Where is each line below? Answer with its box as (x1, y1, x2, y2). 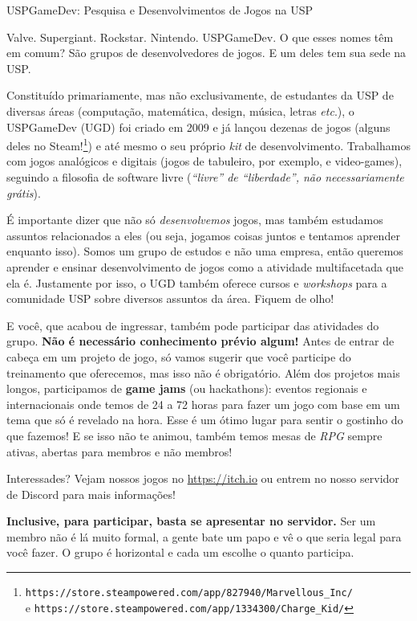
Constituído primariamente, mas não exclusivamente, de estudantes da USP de (6, 87, 394, 104)
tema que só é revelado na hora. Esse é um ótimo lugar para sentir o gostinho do (6, 411, 403, 428)
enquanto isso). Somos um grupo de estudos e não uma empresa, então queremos (6, 243, 403, 259)
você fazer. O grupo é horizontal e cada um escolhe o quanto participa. (6, 544, 354, 561)
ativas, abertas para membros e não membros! (6, 443, 233, 460)
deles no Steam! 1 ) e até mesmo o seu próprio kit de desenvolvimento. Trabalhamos (6, 135, 411, 153)
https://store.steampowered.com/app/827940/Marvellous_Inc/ (25, 587, 353, 599)
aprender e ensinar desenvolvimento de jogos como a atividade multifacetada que (6, 258, 403, 275)
